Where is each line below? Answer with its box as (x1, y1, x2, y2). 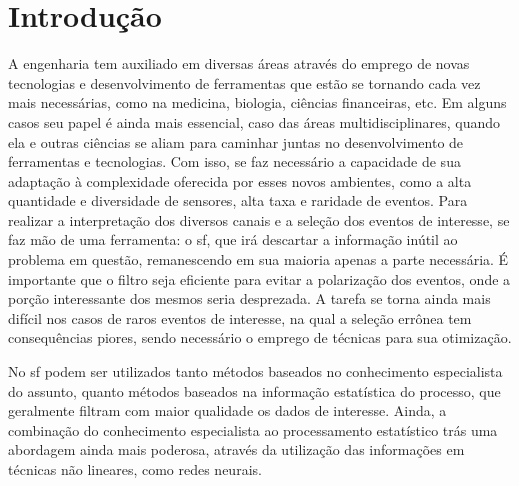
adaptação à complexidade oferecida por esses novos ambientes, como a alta (8, 170, 472, 191)
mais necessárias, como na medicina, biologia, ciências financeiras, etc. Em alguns (8, 92, 507, 113)
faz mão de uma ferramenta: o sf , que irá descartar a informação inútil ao (8, 229, 458, 250)
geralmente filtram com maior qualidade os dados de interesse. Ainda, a (8, 400, 447, 421)
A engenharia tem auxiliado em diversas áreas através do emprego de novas (8, 53, 470, 74)
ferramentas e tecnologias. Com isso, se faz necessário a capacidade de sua (8, 151, 461, 172)
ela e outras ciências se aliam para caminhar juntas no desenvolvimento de (8, 131, 464, 152)
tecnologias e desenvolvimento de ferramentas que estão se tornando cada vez (8, 72, 481, 93)
